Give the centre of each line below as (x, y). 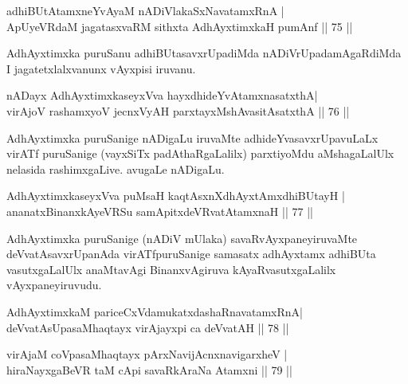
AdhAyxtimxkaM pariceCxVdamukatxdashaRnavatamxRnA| (155, 311)
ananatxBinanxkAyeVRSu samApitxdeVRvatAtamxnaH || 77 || (160, 211)
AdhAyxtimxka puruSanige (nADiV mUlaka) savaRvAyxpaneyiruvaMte (182, 238)
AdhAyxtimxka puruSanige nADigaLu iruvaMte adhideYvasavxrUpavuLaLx (192, 137)
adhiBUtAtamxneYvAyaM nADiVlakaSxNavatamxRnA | (145, 10)
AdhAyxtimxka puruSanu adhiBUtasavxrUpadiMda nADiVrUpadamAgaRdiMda (204, 53)
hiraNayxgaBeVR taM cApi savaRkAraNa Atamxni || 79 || (149, 369)
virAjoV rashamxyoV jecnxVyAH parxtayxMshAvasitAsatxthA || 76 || (178, 110)
